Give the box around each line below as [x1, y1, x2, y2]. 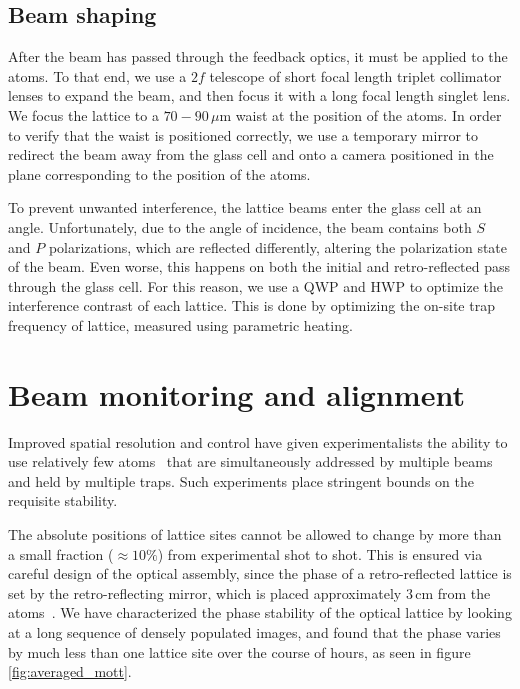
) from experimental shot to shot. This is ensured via [157, 543, 483, 564]
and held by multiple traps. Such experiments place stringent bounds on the [8, 470, 474, 491]
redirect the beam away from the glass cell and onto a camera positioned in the [8, 144, 494, 165]
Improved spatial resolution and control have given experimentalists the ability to [8, 431, 508, 452]
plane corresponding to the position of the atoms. [8, 163, 311, 184]
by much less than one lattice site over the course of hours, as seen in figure [8, 641, 471, 662]
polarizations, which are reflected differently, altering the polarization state [48, 236, 508, 257]
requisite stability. [8, 490, 118, 511]
